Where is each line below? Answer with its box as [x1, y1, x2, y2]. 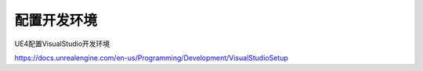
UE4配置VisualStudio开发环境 [14, 39, 110, 48]
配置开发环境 [14, 12, 98, 29]
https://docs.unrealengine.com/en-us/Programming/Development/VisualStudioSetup [14, 53, 289, 62]
